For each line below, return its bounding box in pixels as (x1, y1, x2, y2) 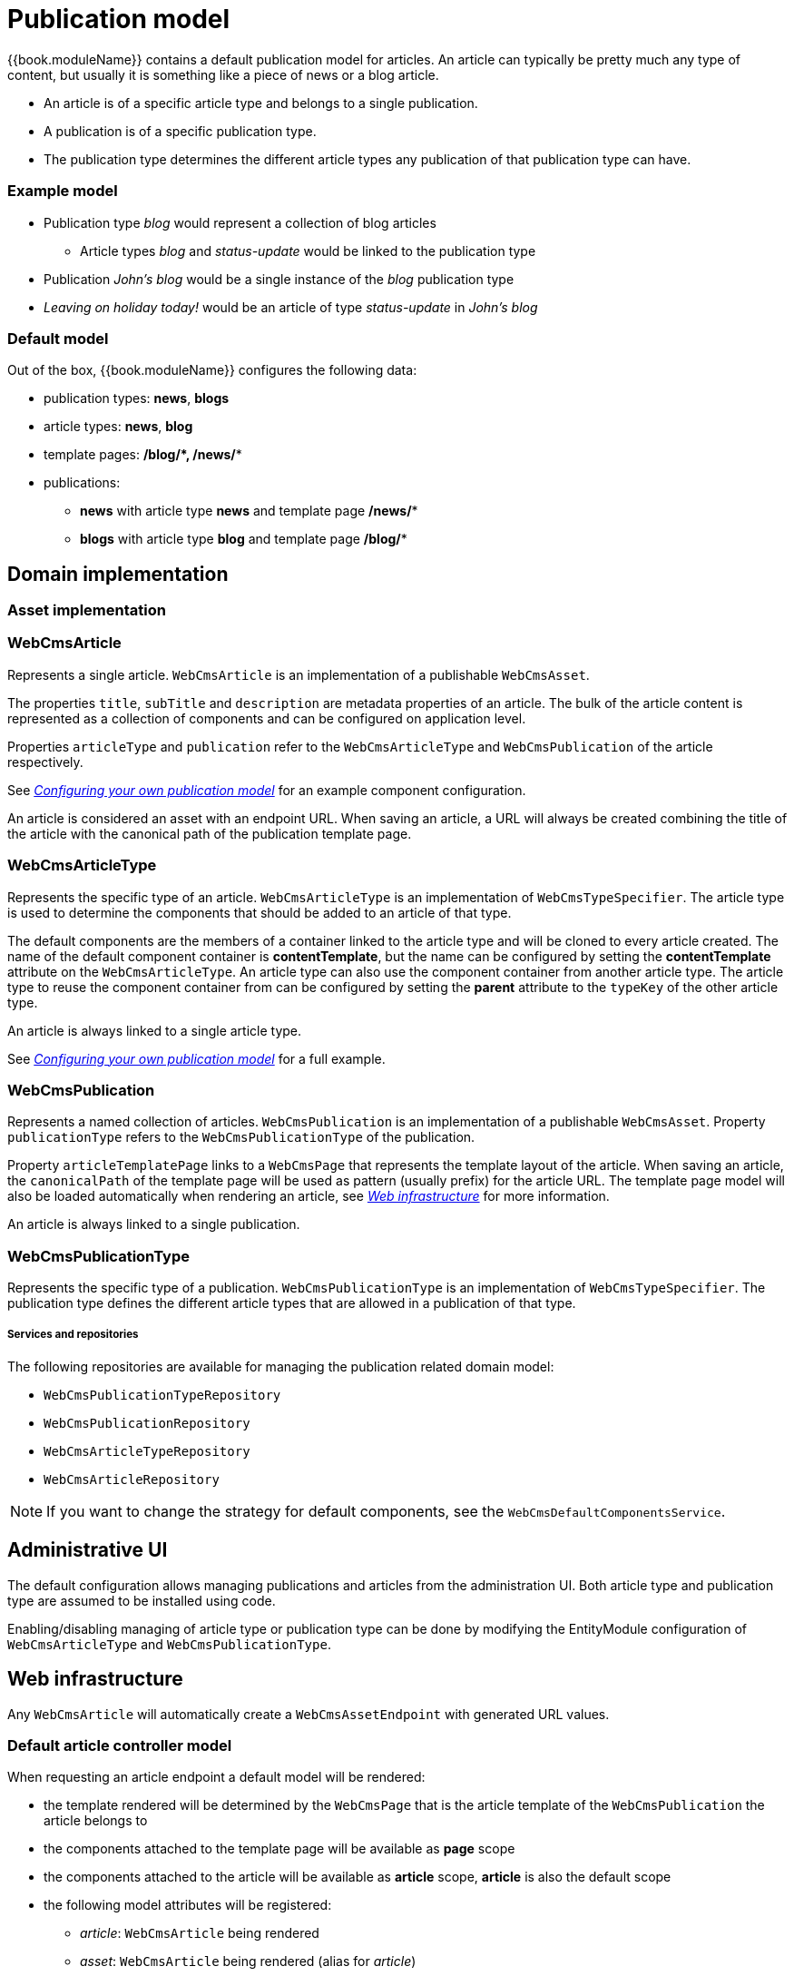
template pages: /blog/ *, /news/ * (44, 447, 242, 463)
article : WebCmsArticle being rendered (80, 1925, 319, 1942)
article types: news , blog (44, 418, 193, 435)
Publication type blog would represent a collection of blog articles (44, 214, 436, 231)
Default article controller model (7, 1735, 232, 1755)
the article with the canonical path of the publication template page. (7, 825, 412, 841)
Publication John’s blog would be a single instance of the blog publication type (44, 270, 515, 287)
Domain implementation (7, 562, 229, 585)
